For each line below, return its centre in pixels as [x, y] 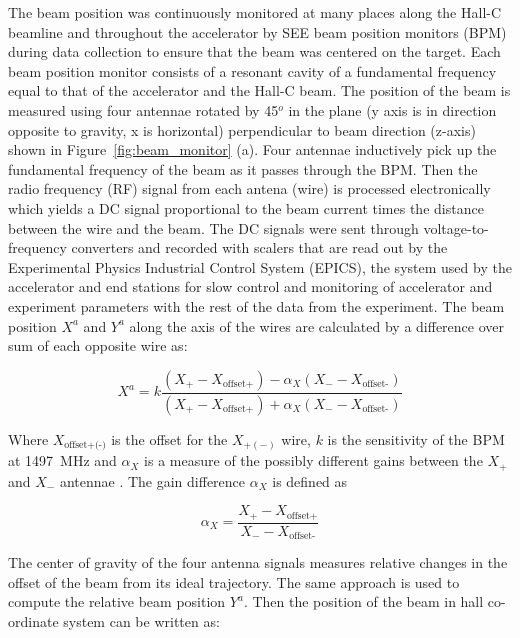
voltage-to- [456, 227]
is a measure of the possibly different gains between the [313, 460]
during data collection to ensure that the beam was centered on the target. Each [254, 51]
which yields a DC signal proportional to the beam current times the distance [246, 207]
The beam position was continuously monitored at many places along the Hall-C [255, 12]
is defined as [310, 480]
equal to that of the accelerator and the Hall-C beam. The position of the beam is [259, 90]
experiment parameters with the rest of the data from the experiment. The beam [256, 305]
